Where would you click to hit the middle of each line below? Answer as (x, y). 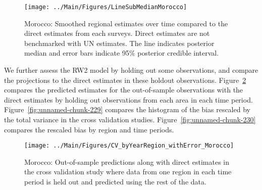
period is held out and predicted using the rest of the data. (115, 182)
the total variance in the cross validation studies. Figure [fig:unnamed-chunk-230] (130, 119)
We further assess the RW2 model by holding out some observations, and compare (131, 70)
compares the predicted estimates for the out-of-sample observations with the (124, 90)
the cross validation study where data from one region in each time (128, 172)
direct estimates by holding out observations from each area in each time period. (128, 99)
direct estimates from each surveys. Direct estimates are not (117, 33)
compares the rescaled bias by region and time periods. (89, 129)
